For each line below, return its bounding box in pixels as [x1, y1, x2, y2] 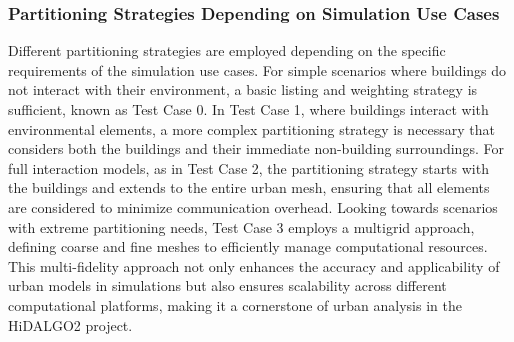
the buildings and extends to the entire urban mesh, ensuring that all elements [8, 177, 490, 198]
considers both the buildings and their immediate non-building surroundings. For [8, 138, 504, 159]
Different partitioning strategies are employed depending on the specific [8, 40, 446, 61]
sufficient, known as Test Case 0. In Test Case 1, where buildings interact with [8, 99, 489, 119]
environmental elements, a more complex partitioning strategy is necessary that [8, 118, 496, 139]
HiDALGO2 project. [8, 314, 133, 335]
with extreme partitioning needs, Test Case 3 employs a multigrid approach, [8, 216, 475, 237]
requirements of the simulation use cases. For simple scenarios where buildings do [8, 59, 507, 80]
